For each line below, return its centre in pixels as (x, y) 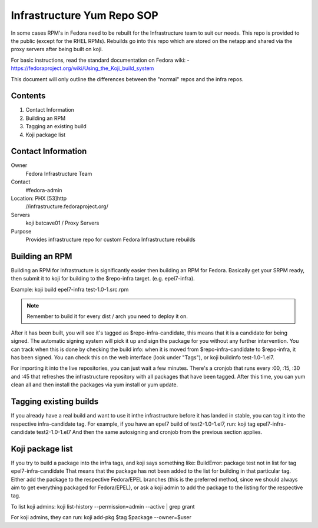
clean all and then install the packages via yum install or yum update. (95, 385)
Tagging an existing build (56, 126)
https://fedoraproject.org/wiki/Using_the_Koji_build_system (82, 68)
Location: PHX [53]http (39, 198)
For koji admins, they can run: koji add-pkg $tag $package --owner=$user (101, 517)
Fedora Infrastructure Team (59, 173)
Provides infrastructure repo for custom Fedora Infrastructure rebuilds (110, 239)
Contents (28, 96)
